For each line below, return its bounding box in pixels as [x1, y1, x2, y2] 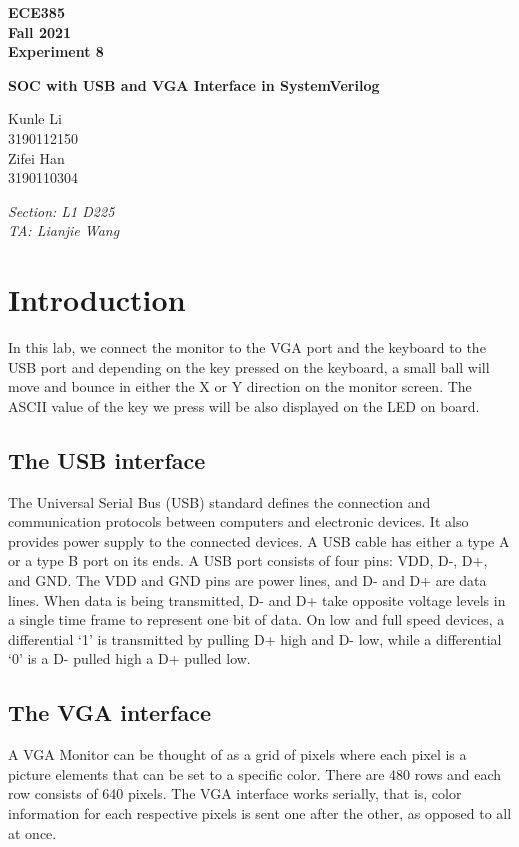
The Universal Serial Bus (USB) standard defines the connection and [8, 491, 431, 512]
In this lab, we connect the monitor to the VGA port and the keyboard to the [8, 337, 486, 358]
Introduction [8, 279, 186, 320]
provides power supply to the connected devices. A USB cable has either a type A [8, 530, 510, 551]
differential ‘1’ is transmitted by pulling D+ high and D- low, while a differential [8, 628, 502, 649]
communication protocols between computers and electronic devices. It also [8, 511, 469, 532]
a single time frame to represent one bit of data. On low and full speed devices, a [8, 609, 505, 630]
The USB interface [8, 444, 206, 475]
